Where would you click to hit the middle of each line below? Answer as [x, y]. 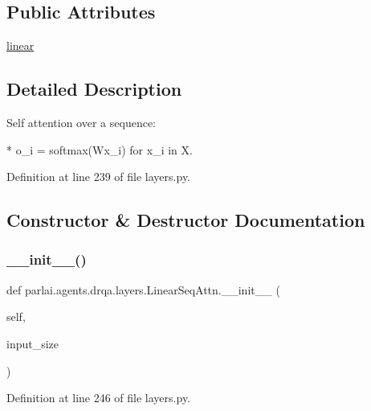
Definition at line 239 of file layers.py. [98, 177]
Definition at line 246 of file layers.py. [98, 398]
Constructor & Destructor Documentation [186, 220]
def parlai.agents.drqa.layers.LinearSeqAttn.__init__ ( [143, 289]
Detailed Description [94, 89]
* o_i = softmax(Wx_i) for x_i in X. [100, 149]
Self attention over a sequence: [81, 122]
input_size [33, 343]
